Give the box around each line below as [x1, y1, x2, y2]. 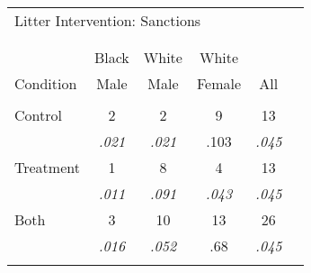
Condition [14, 73, 77, 94]
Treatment [14, 157, 80, 177]
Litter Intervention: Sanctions [14, 10, 201, 31]
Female [196, 73, 242, 94]
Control [14, 105, 62, 125]
